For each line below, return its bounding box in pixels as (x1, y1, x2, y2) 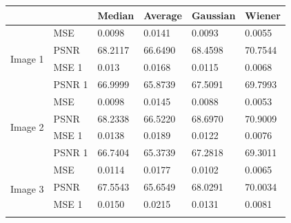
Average (143, 8, 182, 22)
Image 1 (10, 51, 44, 65)
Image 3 (10, 181, 44, 195)
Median (97, 8, 134, 22)
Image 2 (10, 119, 44, 134)
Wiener (245, 8, 281, 22)
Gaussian (191, 8, 236, 22)
